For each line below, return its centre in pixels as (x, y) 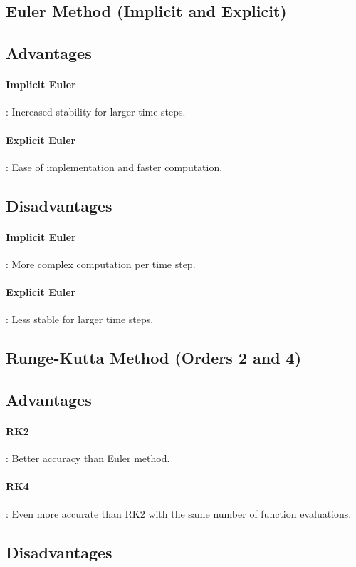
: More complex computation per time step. (101, 264)
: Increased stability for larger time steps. (96, 112)
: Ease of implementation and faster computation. (114, 167)
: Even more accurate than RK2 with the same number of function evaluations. (179, 513)
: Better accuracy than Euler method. (88, 458)
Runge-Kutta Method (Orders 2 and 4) (154, 358)
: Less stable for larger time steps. (80, 319)
